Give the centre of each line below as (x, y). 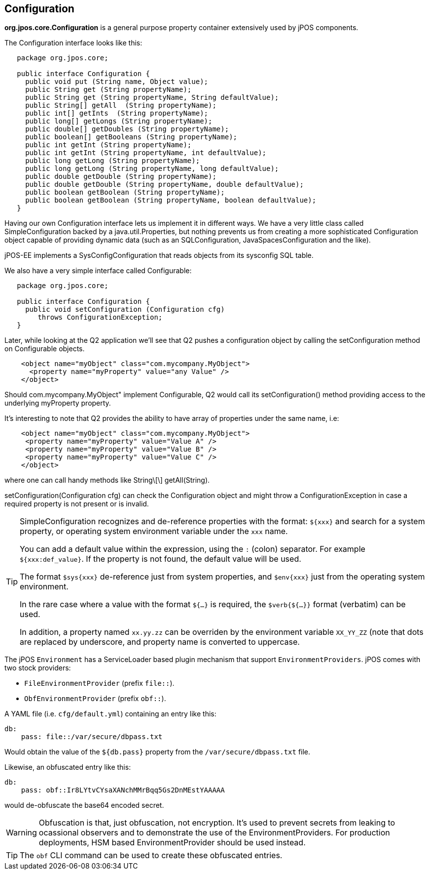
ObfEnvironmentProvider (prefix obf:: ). (95, 699)
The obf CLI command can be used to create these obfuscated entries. (151, 855)
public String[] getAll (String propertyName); (121, 105)
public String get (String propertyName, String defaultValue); (152, 98)
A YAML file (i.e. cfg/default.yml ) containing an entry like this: (110, 714)
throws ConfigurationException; (100, 317)
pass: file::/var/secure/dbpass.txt (92, 737)
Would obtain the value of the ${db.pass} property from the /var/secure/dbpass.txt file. (158, 752)
